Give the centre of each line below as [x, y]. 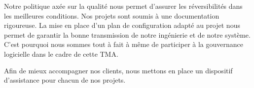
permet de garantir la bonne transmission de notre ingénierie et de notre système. [127, 34]
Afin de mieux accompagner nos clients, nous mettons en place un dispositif [118, 70]
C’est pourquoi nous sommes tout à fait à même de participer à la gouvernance [124, 44]
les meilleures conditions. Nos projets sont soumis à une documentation [112, 15]
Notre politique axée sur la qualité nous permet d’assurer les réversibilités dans [123, 6]
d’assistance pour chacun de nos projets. [65, 80]
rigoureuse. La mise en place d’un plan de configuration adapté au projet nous [122, 25]
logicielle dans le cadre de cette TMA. [61, 54]
